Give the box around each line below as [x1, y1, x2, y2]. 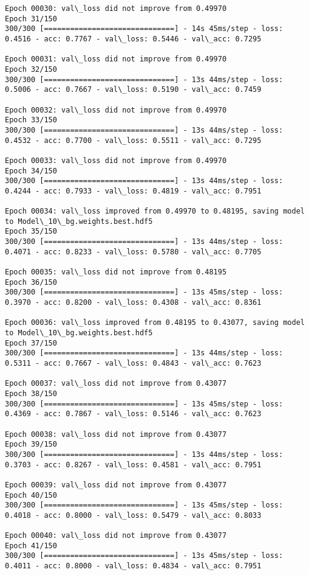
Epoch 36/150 [5, 277, 57, 287]
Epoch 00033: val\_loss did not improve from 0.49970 [5, 156, 227, 165]
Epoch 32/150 [5, 64, 57, 74]
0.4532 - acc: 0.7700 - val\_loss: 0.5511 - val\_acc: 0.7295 [5, 136, 262, 145]
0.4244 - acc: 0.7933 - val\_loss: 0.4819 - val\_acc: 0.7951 [5, 186, 262, 195]
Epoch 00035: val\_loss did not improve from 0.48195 [5, 268, 227, 277]
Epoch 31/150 [5, 14, 57, 23]
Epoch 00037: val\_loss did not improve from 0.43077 [5, 379, 227, 388]
